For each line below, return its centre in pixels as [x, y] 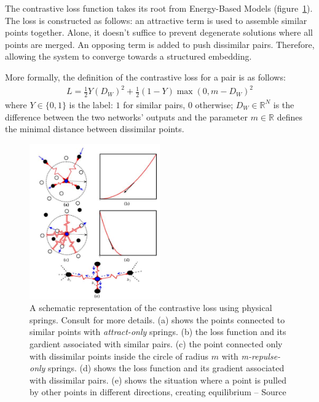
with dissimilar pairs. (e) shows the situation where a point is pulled [158, 380]
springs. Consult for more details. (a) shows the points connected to [157, 319]
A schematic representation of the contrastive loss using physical [151, 308]
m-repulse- [261, 356]
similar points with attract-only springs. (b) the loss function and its [158, 332]
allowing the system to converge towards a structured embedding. [128, 56]
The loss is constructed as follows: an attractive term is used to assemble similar [156, 20]
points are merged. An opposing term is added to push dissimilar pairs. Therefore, [160, 44]
